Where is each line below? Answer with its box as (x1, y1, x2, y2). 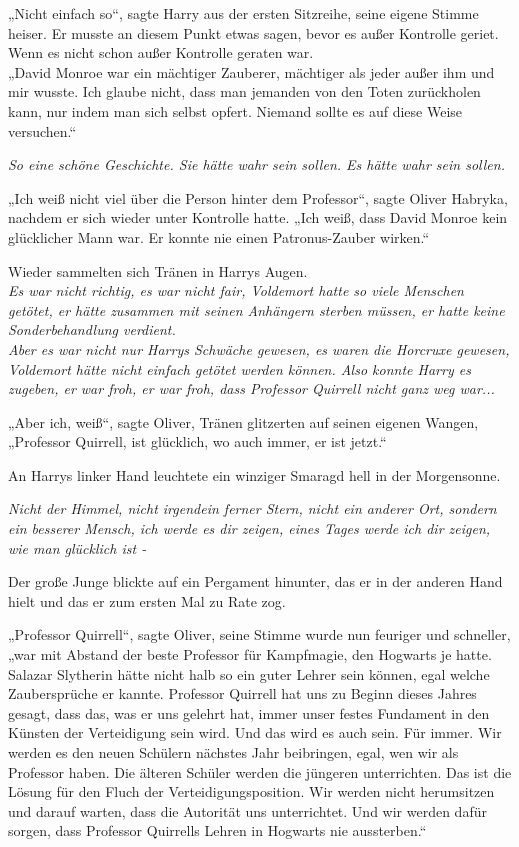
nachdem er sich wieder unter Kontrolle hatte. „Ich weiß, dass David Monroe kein (8, 207, 508, 228)
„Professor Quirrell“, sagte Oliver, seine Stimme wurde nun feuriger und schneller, (8, 624, 511, 645)
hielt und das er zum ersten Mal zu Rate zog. (8, 590, 286, 611)
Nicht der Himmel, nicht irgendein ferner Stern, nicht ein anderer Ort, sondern (8, 498, 497, 519)
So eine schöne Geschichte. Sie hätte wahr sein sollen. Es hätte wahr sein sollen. (8, 154, 505, 175)
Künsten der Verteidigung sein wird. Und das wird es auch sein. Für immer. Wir (8, 722, 502, 743)
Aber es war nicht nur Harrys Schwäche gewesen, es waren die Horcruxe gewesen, (8, 338, 510, 359)
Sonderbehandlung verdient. (8, 319, 176, 340)
